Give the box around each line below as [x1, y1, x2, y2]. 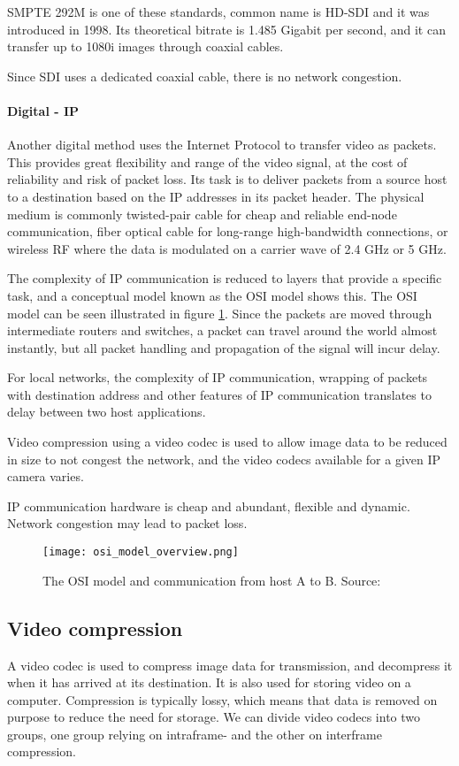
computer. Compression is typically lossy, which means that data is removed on [7, 690, 438, 709]
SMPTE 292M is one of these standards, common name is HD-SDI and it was [7, 3, 430, 20]
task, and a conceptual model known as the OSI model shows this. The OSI [7, 286, 417, 304]
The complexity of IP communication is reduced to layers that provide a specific [7, 269, 442, 287]
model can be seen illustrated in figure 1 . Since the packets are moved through [7, 303, 432, 322]
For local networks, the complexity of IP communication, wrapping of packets [7, 368, 428, 387]
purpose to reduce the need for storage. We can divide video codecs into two [7, 708, 421, 726]
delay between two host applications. [7, 402, 206, 421]
